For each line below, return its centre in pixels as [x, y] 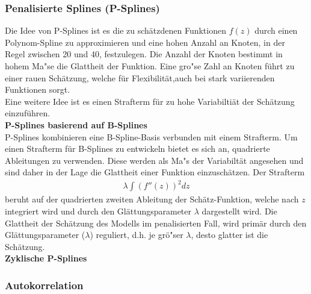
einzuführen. [28, 113]
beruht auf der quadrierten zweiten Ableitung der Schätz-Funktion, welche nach [152, 199]
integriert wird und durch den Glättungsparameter [98, 211]
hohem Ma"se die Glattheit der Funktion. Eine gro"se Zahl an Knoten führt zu [150, 66]
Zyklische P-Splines [46, 258]
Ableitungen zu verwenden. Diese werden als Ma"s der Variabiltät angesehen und [154, 160]
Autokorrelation [44, 285]
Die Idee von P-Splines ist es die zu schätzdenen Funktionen [115, 30]
